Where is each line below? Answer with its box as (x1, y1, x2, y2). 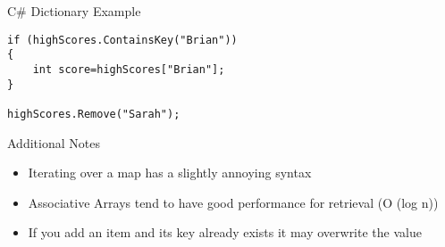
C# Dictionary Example (7, 2, 141, 20)
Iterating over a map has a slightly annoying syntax (28, 163, 312, 182)
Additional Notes (7, 133, 100, 152)
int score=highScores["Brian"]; (32, 62, 225, 76)
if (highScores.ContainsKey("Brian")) (7, 33, 238, 46)
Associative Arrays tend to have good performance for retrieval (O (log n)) (28, 193, 439, 211)
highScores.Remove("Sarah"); (7, 107, 181, 120)
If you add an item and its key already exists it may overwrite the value (28, 223, 422, 242)
